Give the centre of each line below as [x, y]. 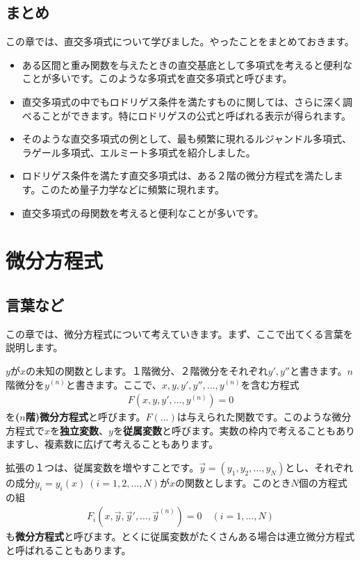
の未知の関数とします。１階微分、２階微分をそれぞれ [147, 370]
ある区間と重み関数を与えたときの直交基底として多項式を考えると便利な [187, 64]
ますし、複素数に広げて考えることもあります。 [112, 444]
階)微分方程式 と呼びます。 [85, 417]
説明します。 [34, 347]
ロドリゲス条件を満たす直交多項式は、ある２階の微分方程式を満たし [178, 176]
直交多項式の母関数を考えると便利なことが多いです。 [143, 212]
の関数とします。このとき [233, 482]
